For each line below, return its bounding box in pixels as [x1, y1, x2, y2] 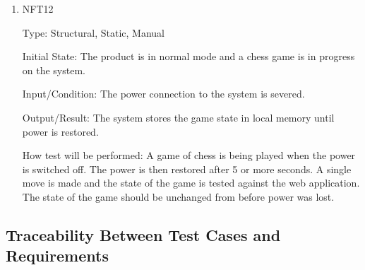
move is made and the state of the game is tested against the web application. [22, 175, 360, 190]
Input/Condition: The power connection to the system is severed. [22, 86, 305, 101]
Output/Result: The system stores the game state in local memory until [22, 110, 335, 124]
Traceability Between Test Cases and [6, 223, 281, 245]
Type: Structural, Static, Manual [22, 25, 164, 40]
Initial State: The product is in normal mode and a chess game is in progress [22, 49, 355, 64]
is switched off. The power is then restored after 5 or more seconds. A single [22, 161, 352, 176]
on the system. [22, 62, 85, 77]
